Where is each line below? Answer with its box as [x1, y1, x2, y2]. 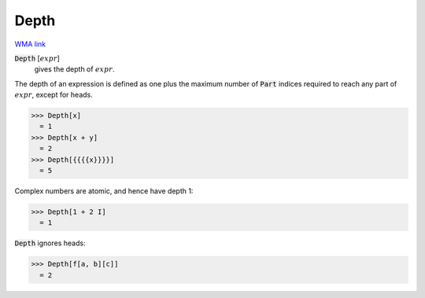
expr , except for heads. [14, 90, 94, 100]
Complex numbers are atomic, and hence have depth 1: [14, 186, 194, 196]
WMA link [14, 39, 46, 49]
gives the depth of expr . [34, 64, 115, 74]
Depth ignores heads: [14, 238, 86, 248]
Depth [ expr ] [14, 53, 61, 63]
